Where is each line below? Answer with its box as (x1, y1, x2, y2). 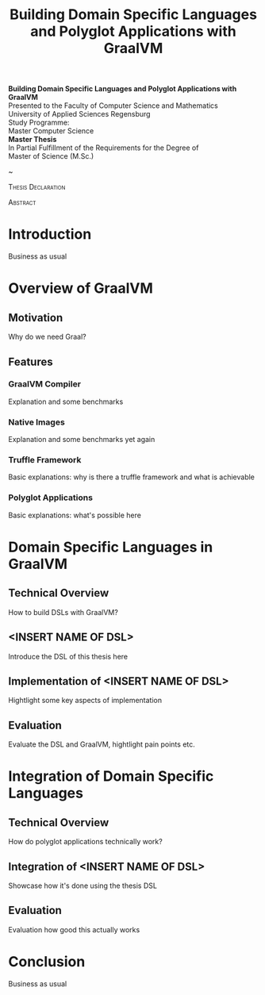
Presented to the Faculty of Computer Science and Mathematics (8, 101, 218, 110)
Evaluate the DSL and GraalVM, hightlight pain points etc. (8, 740, 196, 749)
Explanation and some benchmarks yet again (8, 435, 156, 444)
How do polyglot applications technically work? (8, 837, 163, 847)
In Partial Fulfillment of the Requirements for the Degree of (8, 143, 199, 152)
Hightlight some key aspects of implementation (8, 696, 163, 705)
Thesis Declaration (8, 182, 66, 192)
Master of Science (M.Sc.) (8, 152, 94, 161)
